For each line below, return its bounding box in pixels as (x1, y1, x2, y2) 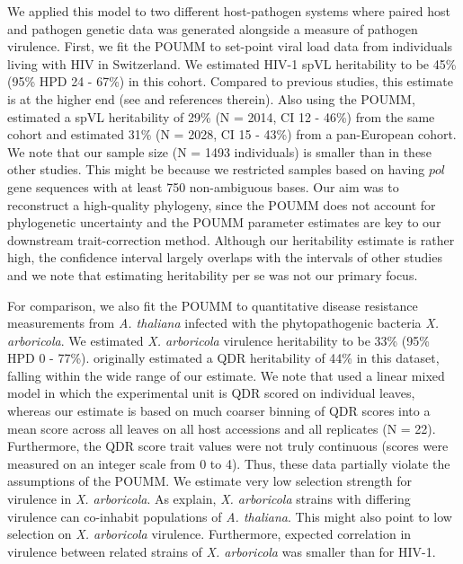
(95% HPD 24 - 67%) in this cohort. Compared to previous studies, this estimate (7, 72, 453, 91)
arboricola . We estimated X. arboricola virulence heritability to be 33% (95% (7, 330, 430, 349)
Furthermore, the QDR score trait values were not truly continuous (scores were (7, 436, 449, 455)
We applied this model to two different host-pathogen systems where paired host (7, 2, 450, 20)
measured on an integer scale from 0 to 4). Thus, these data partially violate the (7, 454, 450, 472)
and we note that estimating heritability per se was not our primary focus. (7, 265, 418, 284)
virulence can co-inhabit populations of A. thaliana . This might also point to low (7, 507, 452, 525)
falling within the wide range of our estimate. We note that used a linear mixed (7, 366, 445, 384)
